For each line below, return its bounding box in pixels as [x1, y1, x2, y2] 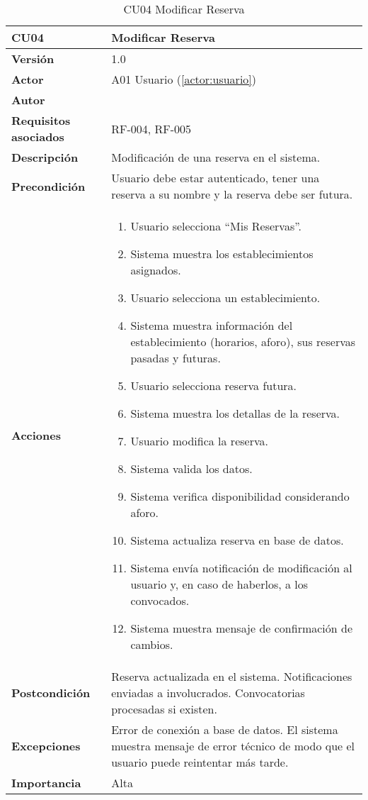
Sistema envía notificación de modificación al [130, 560, 352, 576]
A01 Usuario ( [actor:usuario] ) [111, 71, 257, 87]
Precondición [11, 177, 86, 194]
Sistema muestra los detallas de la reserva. [130, 405, 340, 421]
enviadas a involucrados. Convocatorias [111, 684, 305, 701]
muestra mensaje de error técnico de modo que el [111, 738, 355, 754]
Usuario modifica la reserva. [130, 433, 268, 449]
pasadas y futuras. [130, 350, 221, 366]
